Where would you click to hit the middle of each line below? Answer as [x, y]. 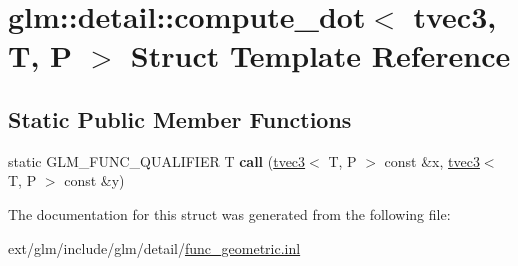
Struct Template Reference [320, 55]
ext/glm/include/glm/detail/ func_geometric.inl [154, 247]
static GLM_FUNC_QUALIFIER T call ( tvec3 [157, 160]
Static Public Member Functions [180, 118]
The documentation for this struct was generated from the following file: [229, 213]
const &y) [94, 180]
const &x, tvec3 [432, 160]
